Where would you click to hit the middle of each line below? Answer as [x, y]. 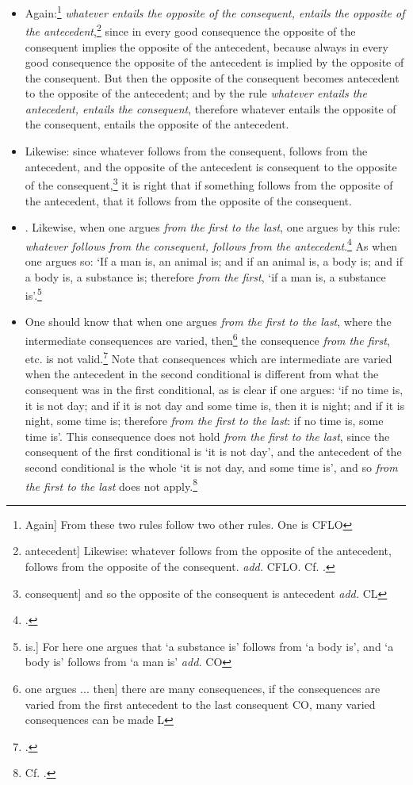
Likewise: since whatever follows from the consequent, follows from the [196, 151]
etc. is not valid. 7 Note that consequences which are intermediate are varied [208, 357]
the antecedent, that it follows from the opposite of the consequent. [188, 200]
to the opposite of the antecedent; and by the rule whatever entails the [196, 93]
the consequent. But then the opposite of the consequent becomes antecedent [212, 77]
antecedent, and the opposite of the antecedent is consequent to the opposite [211, 166]
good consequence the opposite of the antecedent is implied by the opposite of [214, 62]
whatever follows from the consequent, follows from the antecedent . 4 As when [211, 244]
